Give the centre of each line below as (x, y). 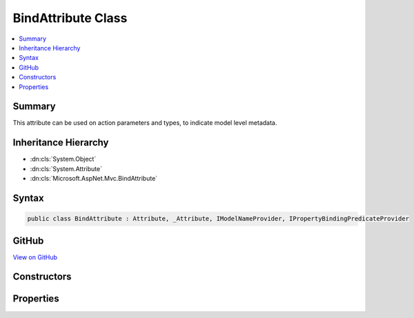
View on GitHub (35, 257)
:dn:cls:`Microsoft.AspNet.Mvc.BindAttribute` (94, 179)
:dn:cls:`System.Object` (63, 159)
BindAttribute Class (70, 18)
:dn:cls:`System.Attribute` (66, 168)
